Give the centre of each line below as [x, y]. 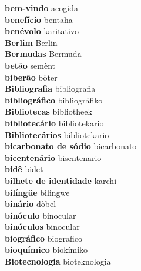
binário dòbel [31, 204]
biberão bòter [31, 77]
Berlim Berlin [31, 42]
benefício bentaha [39, 19]
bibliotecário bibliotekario [54, 123]
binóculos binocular [42, 227]
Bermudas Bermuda [43, 54]
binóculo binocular [41, 215]
